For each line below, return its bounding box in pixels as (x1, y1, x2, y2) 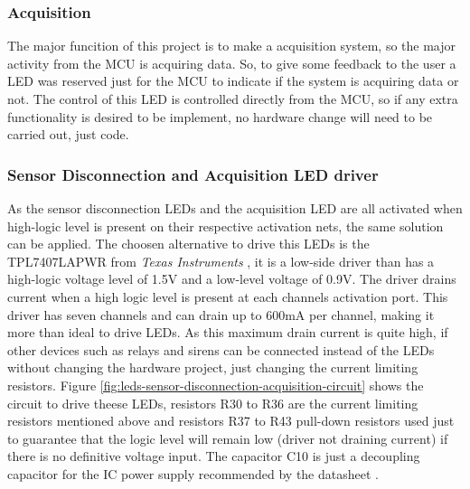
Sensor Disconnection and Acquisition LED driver (7, 163, 379, 185)
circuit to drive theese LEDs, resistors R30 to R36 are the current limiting (7, 393, 418, 412)
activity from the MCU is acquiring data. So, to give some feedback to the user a (7, 53, 456, 72)
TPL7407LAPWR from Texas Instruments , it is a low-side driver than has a (7, 251, 435, 270)
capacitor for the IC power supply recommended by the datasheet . (7, 464, 379, 483)
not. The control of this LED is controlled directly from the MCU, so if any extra (7, 89, 458, 108)
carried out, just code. (7, 125, 129, 144)
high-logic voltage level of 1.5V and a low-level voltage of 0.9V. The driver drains (7, 269, 456, 288)
